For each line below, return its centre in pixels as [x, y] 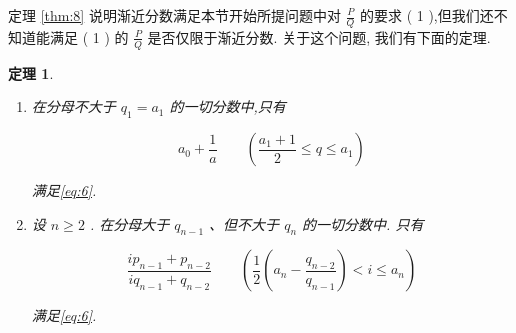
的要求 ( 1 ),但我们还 [426, 15]
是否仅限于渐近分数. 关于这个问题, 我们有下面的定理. [319, 36]
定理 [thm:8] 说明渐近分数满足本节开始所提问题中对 [174, 15]
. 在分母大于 [129, 223]
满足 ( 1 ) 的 [89, 36]
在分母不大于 [73, 106]
